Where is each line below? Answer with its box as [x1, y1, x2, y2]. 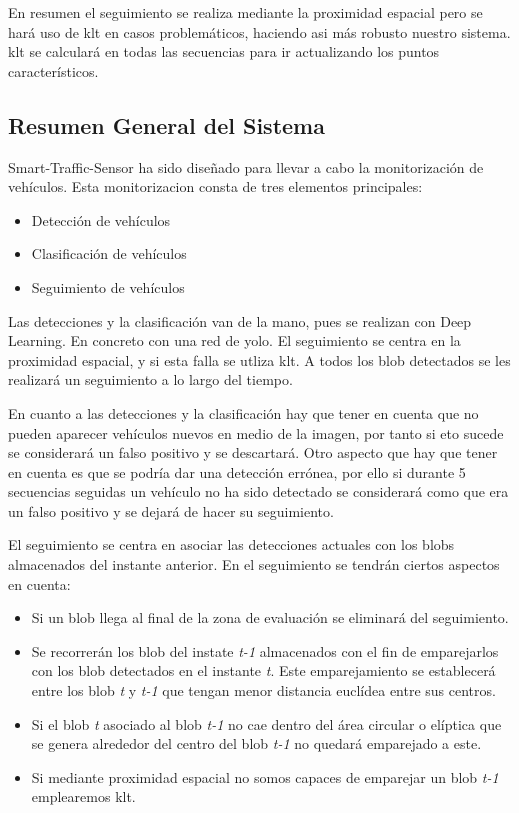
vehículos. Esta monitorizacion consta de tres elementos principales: [8, 176, 423, 197]
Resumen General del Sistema [8, 109, 325, 140]
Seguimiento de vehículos [31, 276, 185, 297]
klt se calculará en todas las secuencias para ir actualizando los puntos [8, 41, 440, 62]
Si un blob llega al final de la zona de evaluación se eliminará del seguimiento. [31, 607, 509, 628]
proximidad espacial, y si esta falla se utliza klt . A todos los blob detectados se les [8, 349, 511, 370]
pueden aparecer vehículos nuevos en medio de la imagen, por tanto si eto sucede [8, 422, 504, 443]
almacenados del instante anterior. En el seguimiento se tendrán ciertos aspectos [8, 554, 500, 575]
